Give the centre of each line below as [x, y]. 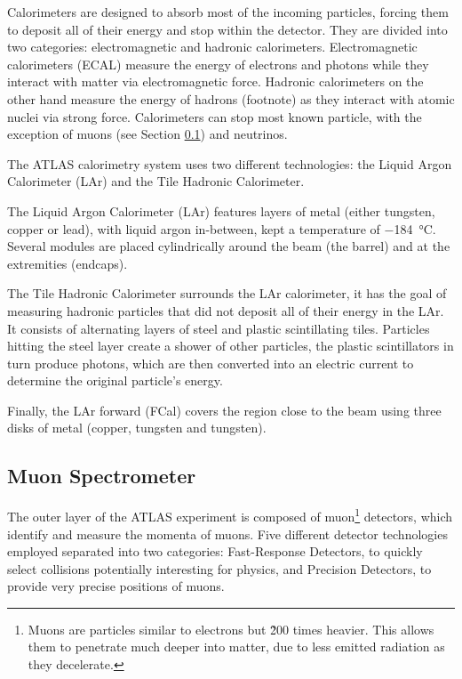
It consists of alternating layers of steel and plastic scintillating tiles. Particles [219, 328]
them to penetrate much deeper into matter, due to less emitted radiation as [236, 647]
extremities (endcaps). [68, 263]
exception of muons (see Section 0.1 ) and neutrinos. [147, 134]
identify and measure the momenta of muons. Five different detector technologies [227, 533]
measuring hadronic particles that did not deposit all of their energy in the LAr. [226, 310]
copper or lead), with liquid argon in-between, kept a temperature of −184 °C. [222, 228]
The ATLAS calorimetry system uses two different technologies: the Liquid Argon [230, 163]
